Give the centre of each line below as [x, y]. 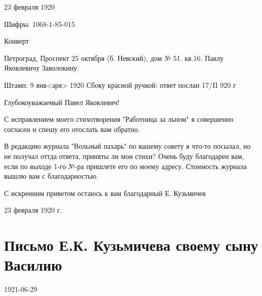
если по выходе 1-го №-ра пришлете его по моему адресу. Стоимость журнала [125, 166]
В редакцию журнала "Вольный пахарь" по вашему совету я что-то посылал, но [127, 146]
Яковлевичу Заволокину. [42, 68]
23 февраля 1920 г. [33, 210]
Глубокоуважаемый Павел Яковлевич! [62, 102]
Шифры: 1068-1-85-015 [40, 24]
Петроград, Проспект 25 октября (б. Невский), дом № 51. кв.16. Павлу [114, 58]
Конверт [16, 41]
